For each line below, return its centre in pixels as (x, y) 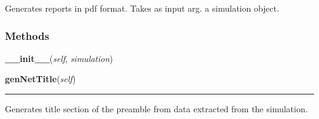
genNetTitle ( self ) (40, 79)
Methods (27, 35)
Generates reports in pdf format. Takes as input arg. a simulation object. (142, 8)
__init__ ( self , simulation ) (59, 58)
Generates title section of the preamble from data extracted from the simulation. (156, 109)
